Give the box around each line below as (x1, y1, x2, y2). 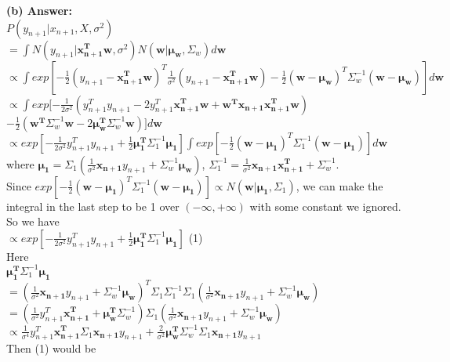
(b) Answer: (6, 2, 72, 18)
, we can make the (296, 177, 383, 194)
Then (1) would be (6, 340, 96, 357)
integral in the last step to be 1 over (6, 197, 180, 214)
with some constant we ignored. (249, 197, 401, 214)
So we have (6, 213, 60, 230)
